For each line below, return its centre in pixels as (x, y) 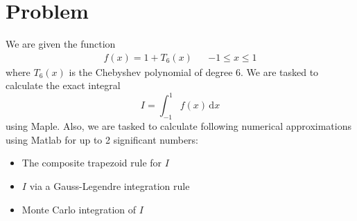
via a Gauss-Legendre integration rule (110, 186)
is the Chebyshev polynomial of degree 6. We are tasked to (194, 71)
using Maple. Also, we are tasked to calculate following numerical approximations (178, 126)
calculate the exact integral (63, 85)
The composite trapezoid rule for (92, 163)
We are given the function (61, 44)
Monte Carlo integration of (79, 209)
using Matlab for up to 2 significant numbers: (102, 139)
